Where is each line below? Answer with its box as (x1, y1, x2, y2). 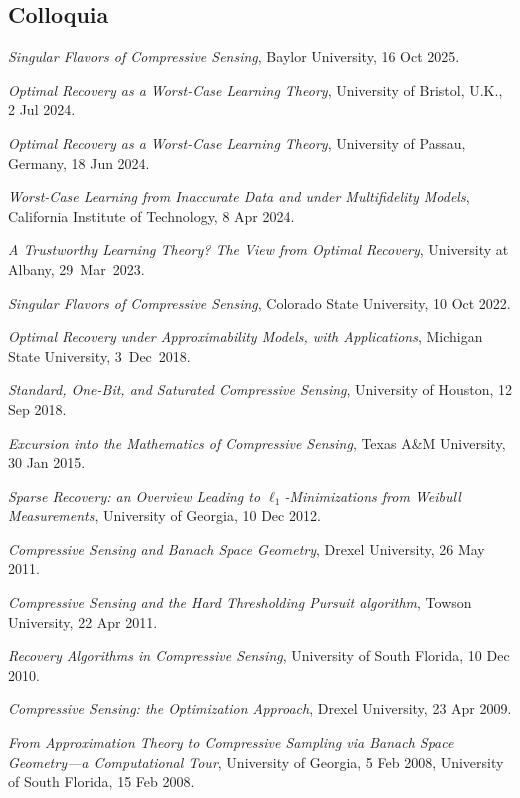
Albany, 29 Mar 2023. (8, 258, 145, 279)
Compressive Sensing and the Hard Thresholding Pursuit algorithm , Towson (8, 592, 472, 613)
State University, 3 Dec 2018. (8, 345, 191, 366)
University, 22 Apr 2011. (8, 611, 158, 632)
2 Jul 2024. (8, 99, 76, 120)
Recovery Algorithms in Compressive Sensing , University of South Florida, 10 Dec (8, 645, 510, 666)
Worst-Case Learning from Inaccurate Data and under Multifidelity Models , (8, 186, 470, 207)
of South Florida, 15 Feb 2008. (8, 771, 195, 792)
